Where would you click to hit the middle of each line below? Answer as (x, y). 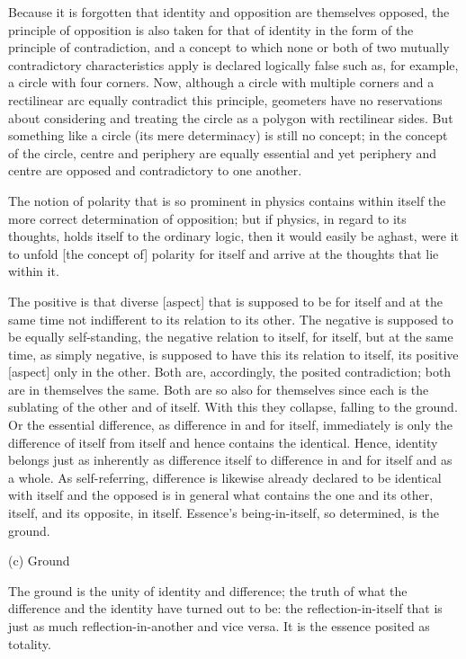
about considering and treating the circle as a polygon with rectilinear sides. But (231, 117)
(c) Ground (39, 561)
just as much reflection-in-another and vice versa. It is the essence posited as (219, 626)
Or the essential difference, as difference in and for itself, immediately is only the (231, 425)
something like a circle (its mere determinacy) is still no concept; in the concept (228, 135)
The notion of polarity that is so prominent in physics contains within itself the (227, 200)
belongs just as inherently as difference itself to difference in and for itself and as (230, 460)
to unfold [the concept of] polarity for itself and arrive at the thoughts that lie (224, 253)
